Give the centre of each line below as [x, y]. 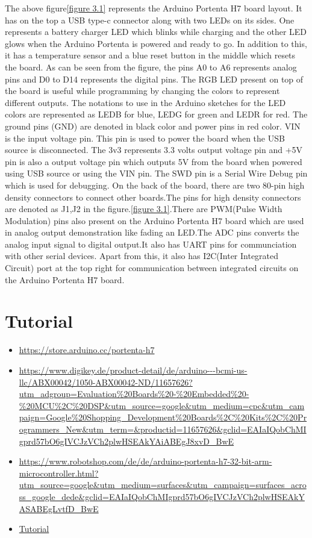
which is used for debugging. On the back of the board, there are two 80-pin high [155, 185]
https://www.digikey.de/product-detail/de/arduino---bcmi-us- [133, 370]
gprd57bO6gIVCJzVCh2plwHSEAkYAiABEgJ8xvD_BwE [126, 441]
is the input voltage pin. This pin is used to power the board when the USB [145, 138]
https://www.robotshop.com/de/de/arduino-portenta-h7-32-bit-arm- [145, 461]
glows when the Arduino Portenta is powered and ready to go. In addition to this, [156, 43]
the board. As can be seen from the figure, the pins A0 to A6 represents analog [151, 67]
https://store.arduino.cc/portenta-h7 [87, 350]
